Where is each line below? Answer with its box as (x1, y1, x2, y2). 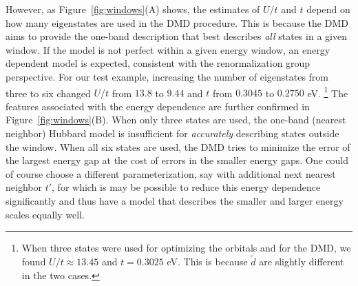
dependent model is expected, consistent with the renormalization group (6, 56, 310, 70)
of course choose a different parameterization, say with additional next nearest (6, 166, 336, 181)
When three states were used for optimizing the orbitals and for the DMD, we (21, 241, 351, 255)
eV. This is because (167, 254, 248, 268)
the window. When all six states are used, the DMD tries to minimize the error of (6, 139, 350, 154)
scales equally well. (6, 207, 85, 221)
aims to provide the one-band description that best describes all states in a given (6, 29, 347, 43)
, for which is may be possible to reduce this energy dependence (52, 180, 321, 194)
